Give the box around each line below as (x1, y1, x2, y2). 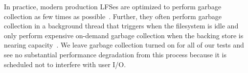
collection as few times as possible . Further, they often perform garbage (4, 11, 222, 21)
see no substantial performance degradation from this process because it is (4, 49, 227, 59)
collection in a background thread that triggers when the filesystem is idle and (4, 21, 239, 31)
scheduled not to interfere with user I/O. (4, 59, 126, 69)
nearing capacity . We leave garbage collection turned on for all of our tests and (4, 40, 244, 50)
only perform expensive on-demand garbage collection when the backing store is (4, 30, 244, 40)
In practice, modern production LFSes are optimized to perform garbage (4, 1, 222, 11)
